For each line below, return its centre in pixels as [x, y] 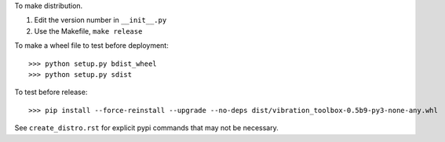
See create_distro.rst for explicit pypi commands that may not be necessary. [146, 128]
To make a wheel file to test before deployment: [91, 46]
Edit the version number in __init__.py [100, 20]
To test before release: [51, 92]
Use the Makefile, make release [88, 31]
